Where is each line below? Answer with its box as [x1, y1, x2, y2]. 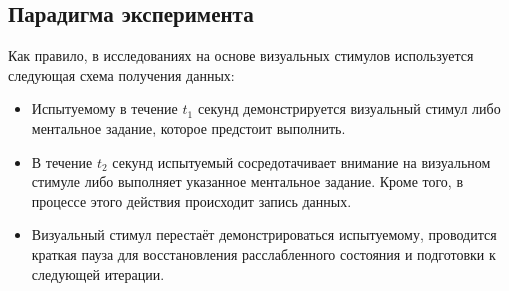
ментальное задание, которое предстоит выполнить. [31, 117, 346, 138]
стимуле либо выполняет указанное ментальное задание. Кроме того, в [31, 171, 464, 192]
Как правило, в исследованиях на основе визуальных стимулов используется [8, 45, 474, 66]
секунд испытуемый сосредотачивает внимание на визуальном [112, 151, 491, 172]
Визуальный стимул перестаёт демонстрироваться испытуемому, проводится [31, 224, 497, 245]
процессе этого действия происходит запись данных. [31, 190, 352, 211]
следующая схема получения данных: [8, 64, 235, 85]
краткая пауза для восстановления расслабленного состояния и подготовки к [31, 243, 496, 264]
